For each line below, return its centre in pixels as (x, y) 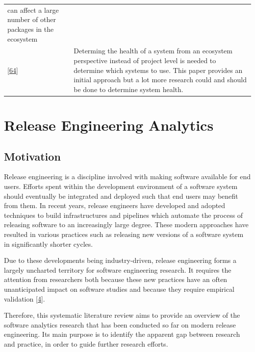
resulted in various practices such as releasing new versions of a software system (124, 234)
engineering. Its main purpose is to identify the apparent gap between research (122, 334)
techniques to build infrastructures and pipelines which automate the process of (124, 215)
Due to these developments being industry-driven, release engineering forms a (120, 260)
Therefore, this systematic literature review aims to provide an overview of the (122, 315)
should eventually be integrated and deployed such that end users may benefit (121, 196)
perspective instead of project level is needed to (145, 60)
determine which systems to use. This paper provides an (158, 70)
